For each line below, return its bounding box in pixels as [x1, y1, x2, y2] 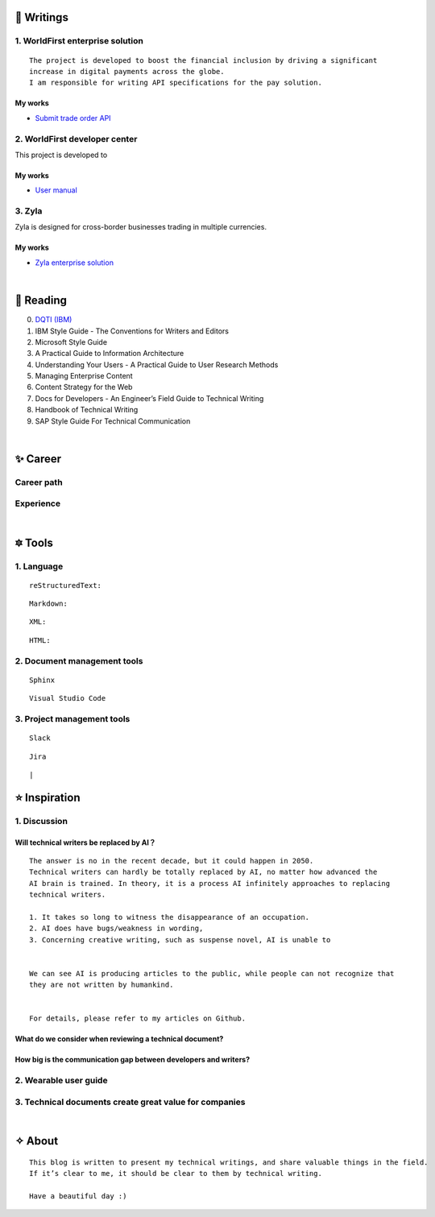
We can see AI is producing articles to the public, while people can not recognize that [29, 969, 395, 978]
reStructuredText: [29, 581, 102, 590]
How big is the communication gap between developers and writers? [14, 1055, 251, 1065]
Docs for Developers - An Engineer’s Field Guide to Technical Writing [35, 393, 264, 403]
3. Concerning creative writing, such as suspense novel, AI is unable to [29, 935, 331, 944]
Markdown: [29, 599, 68, 608]
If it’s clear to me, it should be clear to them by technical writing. [29, 1169, 322, 1178]
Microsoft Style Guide [35, 337, 108, 346]
